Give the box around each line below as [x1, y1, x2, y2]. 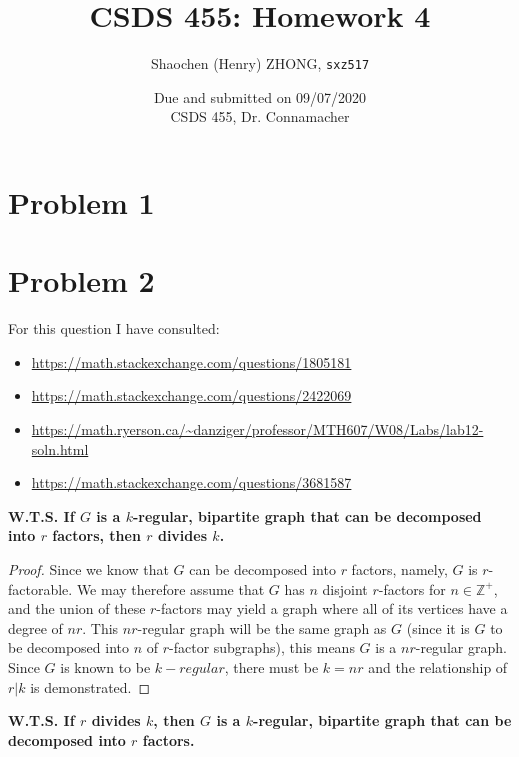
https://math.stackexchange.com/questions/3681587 [31, 472, 352, 493]
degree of [8, 617, 63, 638]
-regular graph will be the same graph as [137, 617, 387, 638]
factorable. [8, 578, 73, 599]
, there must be [224, 657, 319, 677]
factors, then [52, 525, 141, 546]
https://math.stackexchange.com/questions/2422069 [31, 385, 352, 406]
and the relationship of [368, 657, 508, 677]
